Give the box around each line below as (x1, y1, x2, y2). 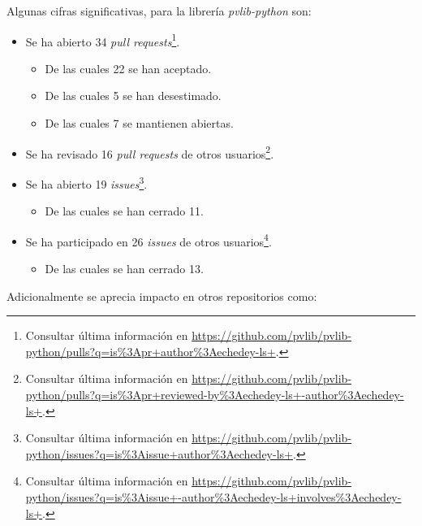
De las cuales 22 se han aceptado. (45, 59, 212, 76)
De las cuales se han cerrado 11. (45, 202, 204, 220)
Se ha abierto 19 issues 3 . (25, 172, 148, 192)
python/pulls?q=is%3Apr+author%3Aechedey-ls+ (25, 342, 276, 359)
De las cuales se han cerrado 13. (45, 259, 204, 276)
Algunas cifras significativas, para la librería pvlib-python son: (6, 2, 312, 19)
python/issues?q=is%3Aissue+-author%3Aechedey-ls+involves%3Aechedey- (25, 488, 402, 505)
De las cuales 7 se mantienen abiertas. (45, 115, 234, 132)
